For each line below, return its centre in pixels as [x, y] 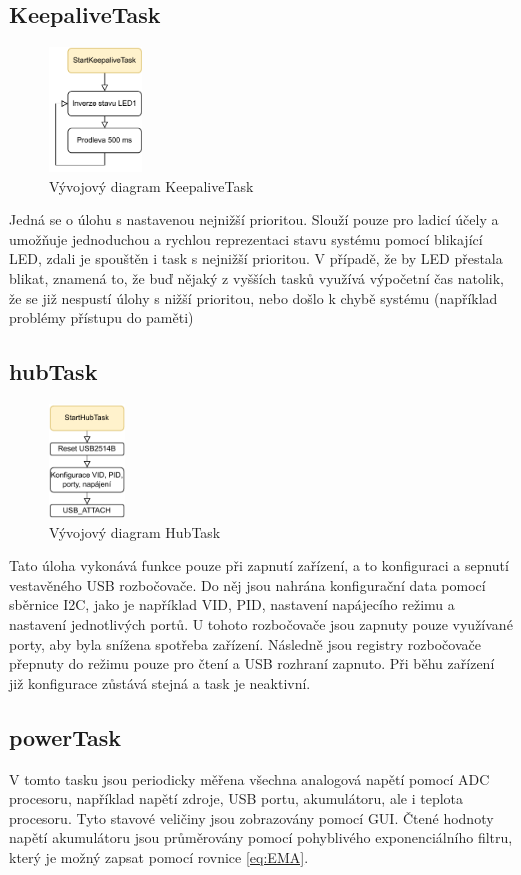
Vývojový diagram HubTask [135, 531]
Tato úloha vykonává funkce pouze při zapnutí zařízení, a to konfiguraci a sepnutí [259, 565]
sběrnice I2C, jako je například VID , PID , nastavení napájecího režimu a [232, 604]
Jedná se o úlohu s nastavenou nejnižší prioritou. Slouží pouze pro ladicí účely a [254, 219]
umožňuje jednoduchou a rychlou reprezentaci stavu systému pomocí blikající [246, 238]
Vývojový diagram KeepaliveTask [151, 185]
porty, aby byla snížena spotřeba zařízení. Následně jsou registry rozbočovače [245, 643]
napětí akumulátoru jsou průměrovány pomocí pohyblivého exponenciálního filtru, [261, 837]
